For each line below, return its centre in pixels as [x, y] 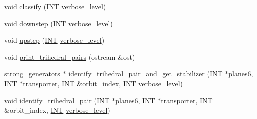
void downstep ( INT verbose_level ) [58, 23]
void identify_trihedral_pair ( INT [57, 100]
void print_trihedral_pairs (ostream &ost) [70, 57]
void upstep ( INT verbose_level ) [54, 40]
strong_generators [32, 74]
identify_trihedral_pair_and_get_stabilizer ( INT [146, 74]
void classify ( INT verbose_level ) [55, 6]
